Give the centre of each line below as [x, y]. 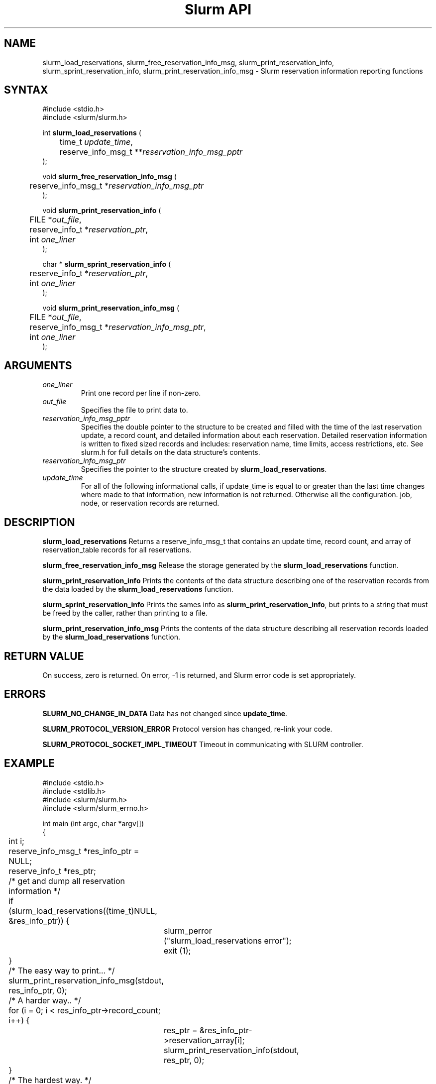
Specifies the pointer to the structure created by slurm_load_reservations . [204, 469]
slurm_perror [188, 930]
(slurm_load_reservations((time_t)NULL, [83, 911]
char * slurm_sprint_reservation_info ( [107, 264]
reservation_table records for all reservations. [117, 550]
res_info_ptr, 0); [38, 990]
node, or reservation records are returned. [150, 503]
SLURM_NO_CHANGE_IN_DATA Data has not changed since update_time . [165, 713]
